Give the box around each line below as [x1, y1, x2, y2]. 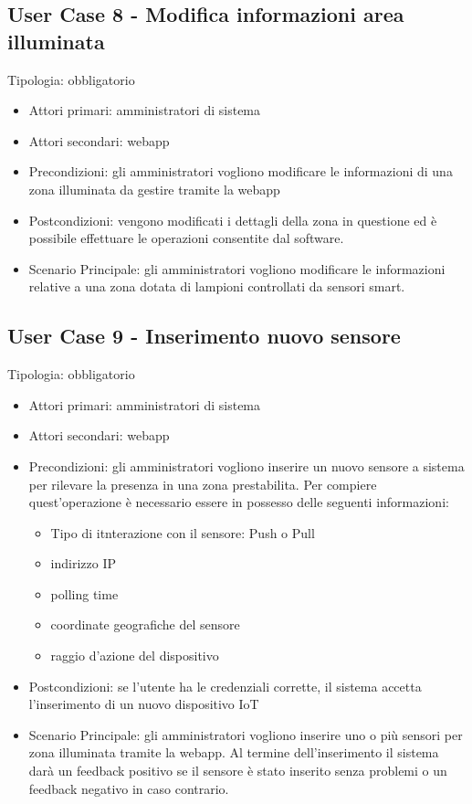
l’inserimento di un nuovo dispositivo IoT [28, 694, 259, 714]
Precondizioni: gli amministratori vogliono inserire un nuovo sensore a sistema [28, 456, 465, 475]
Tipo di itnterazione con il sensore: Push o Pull [50, 523, 315, 542]
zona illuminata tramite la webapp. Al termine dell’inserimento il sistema [28, 743, 439, 762]
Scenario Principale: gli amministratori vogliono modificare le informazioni [28, 259, 446, 278]
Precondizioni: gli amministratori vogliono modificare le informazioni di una [28, 162, 453, 181]
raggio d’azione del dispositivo [50, 646, 219, 665]
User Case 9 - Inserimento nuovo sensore [7, 322, 401, 350]
